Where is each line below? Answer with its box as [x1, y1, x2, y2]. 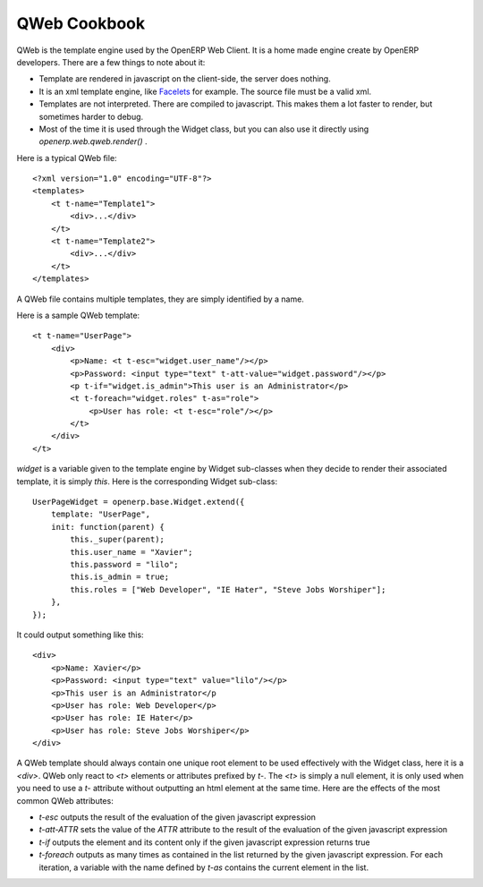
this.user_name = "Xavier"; [70, 547, 193, 557]
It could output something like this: [16, 629, 144, 640]
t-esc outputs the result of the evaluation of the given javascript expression [38, 812, 317, 823]
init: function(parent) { [50, 522, 165, 532]
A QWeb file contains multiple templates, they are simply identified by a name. [16, 294, 304, 304]
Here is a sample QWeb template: [16, 310, 140, 320]
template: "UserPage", [50, 509, 151, 519]
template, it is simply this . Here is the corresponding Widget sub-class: [16, 475, 278, 487]
